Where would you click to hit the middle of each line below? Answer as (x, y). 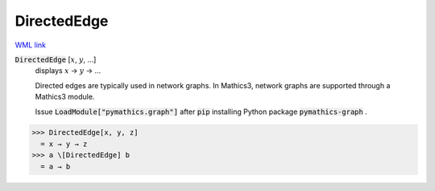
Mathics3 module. (65, 97)
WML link (31, 45)
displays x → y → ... (68, 71)
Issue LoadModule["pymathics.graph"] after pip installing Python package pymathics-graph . (201, 112)
